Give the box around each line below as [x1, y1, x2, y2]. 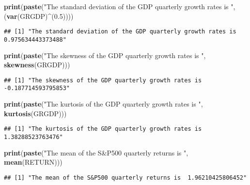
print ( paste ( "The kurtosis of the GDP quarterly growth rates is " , [4, 99, 203, 108]
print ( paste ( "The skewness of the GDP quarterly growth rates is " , [4, 50, 206, 60]
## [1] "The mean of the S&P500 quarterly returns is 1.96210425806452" [4, 174, 247, 181]
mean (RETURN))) [4, 157, 62, 167]
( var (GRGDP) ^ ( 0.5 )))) [4, 11, 74, 21]
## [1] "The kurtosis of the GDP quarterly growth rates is [4, 125, 202, 133]
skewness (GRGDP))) [4, 60, 70, 70]
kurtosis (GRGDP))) [4, 108, 67, 118]
